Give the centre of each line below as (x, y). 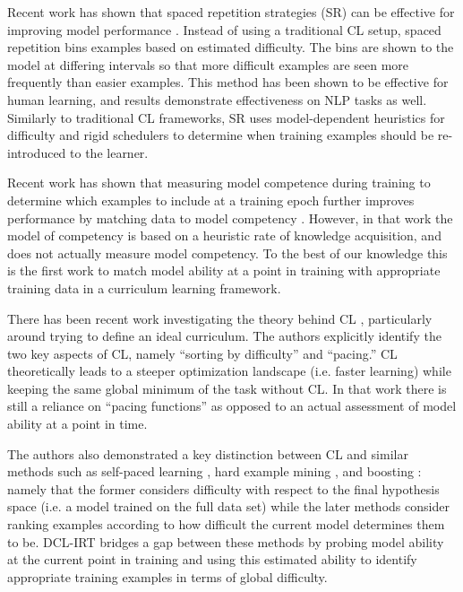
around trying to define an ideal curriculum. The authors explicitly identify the (224, 336)
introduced (37, 152)
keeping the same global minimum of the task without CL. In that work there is (227, 388)
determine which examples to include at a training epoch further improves (211, 200)
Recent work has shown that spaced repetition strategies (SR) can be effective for (231, 12)
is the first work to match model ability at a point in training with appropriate (224, 270)
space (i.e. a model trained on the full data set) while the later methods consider (228, 506)
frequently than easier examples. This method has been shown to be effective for (228, 82)
